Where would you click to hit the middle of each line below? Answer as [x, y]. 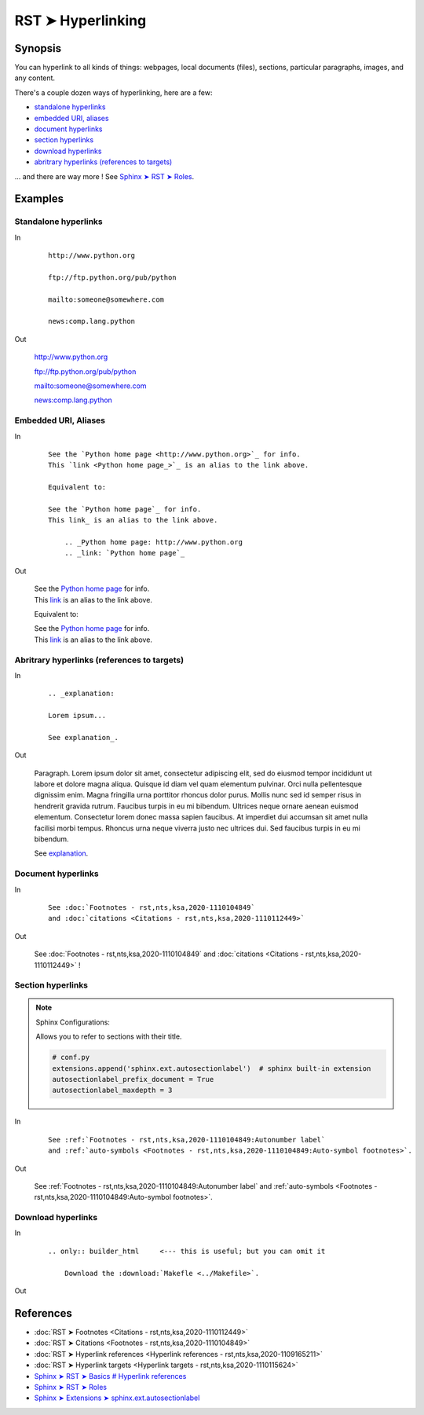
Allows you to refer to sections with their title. [109, 1036]
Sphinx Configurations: [73, 1022]
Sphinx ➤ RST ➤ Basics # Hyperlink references [110, 1376]
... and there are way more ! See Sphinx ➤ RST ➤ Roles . [104, 176]
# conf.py [71, 1058]
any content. [35, 78]
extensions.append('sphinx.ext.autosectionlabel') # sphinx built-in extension [212, 1068]
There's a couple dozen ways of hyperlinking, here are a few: [113, 92]
